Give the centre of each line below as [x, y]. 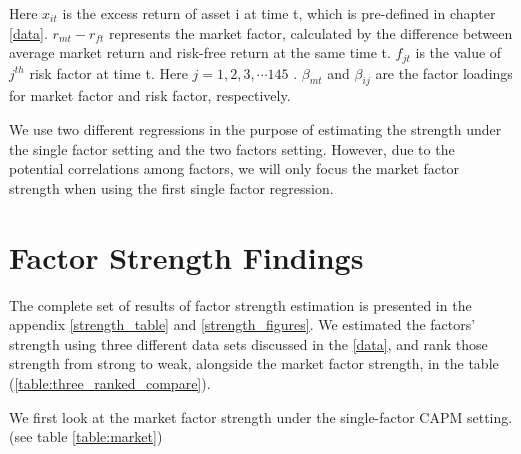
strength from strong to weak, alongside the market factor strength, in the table [254, 363]
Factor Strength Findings [186, 256]
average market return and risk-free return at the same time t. [200, 52]
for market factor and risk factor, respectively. [150, 95]
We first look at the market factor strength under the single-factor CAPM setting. [261, 416]
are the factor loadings [444, 72]
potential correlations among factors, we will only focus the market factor [234, 168]
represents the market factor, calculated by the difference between [311, 32]
